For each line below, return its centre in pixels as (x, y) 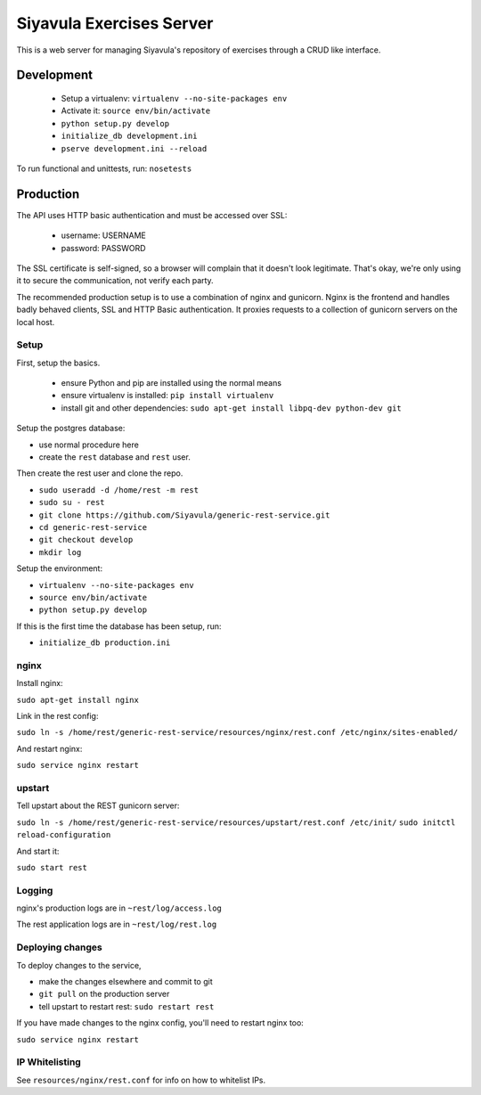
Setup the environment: (59, 568)
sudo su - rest (72, 503)
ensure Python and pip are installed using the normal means (171, 383)
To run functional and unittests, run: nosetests (104, 168)
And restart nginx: (49, 748)
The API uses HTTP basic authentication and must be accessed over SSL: (152, 215)
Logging (35, 890)
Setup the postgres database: (71, 429)
